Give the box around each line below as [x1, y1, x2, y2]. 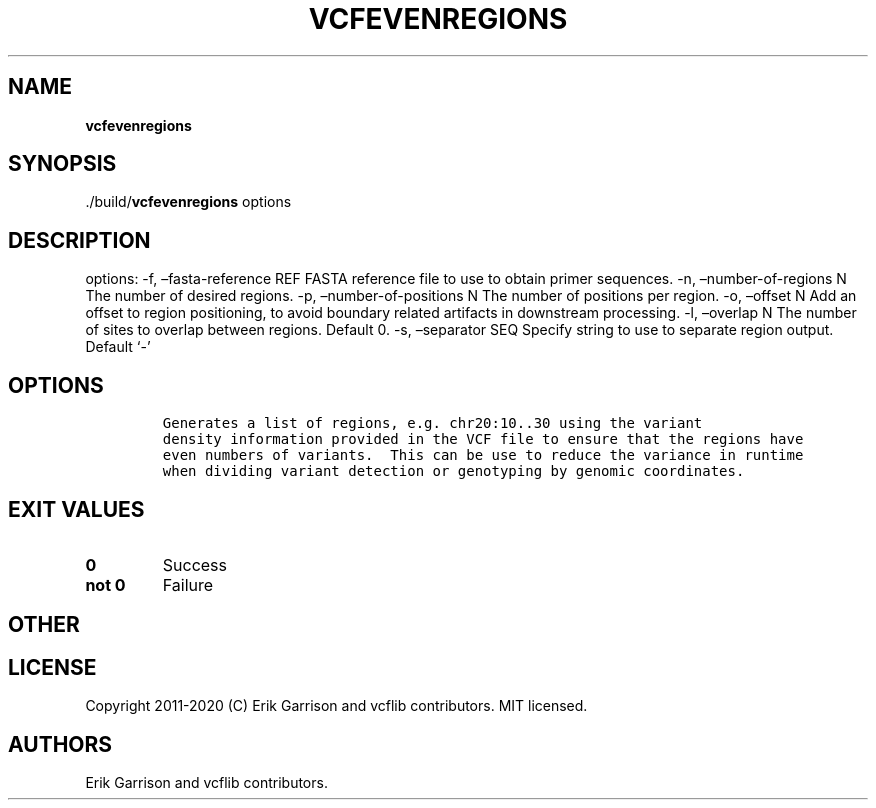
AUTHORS [8, 731, 113, 757]
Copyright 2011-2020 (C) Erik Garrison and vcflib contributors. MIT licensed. [85, 697, 588, 715]
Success [162, 554, 228, 575]
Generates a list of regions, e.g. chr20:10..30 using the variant [162, 415, 703, 432]
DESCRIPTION [8, 227, 151, 253]
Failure [162, 574, 214, 595]
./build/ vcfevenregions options [85, 193, 292, 211]
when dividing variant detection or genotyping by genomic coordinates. [162, 463, 745, 480]
